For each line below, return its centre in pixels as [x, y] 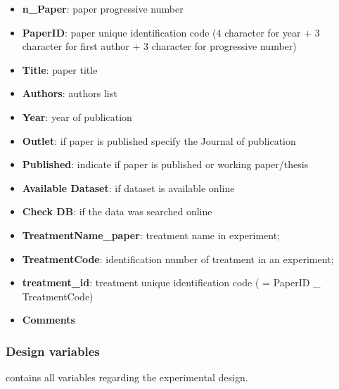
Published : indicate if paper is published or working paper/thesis [165, 164]
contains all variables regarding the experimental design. [127, 377]
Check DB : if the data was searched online [117, 211]
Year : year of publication [77, 116]
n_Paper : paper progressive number [103, 8]
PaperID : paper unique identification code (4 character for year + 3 [171, 32]
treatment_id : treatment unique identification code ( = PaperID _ [171, 282]
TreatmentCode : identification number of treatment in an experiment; [178, 259]
